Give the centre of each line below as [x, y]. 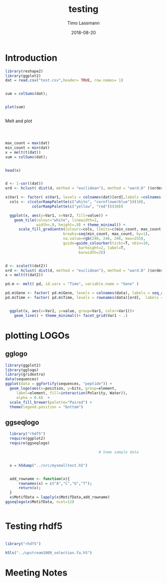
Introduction [31, 58]
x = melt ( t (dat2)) [24, 275]
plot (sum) [15, 107]
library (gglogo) [22, 370]
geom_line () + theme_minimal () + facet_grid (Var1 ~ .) [71, 315]
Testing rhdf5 [34, 526]
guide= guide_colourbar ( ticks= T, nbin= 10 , [106, 243]
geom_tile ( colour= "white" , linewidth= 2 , [56, 220]
